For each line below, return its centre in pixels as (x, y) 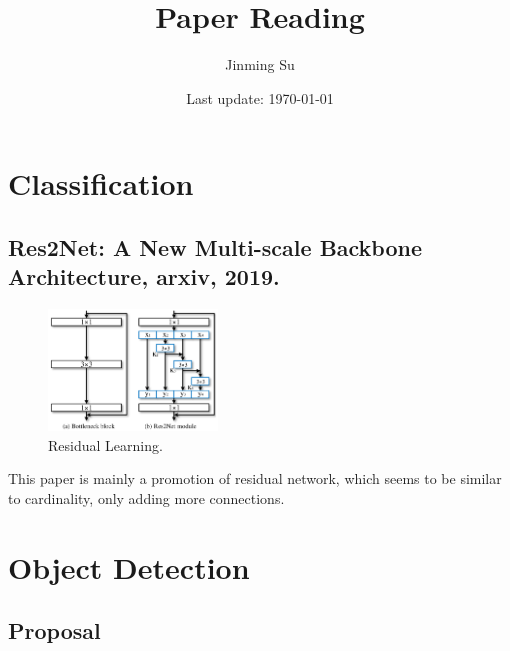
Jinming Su (260, 64)
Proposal (54, 630)
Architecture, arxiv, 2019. (144, 276)
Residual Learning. (105, 444)
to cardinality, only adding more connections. (146, 498)
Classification (101, 183)
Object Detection (129, 566)
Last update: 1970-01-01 (260, 97)
